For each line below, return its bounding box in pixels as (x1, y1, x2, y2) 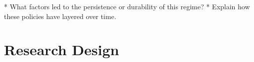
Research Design (4, 40, 119, 60)
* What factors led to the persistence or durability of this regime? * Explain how (4, 1, 250, 11)
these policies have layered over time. (4, 11, 116, 21)
